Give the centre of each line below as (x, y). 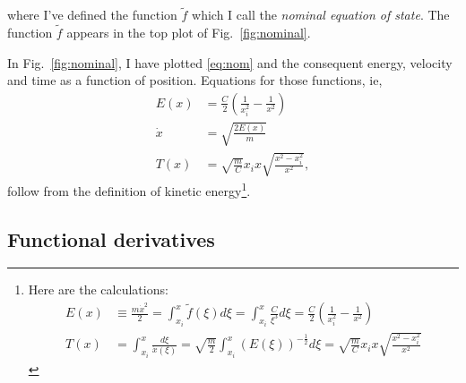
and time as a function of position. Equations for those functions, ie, (195, 80)
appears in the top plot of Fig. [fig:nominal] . (189, 33)
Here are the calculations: (98, 289)
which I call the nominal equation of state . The (321, 15)
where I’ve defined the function (92, 15)
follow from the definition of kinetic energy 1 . (129, 189)
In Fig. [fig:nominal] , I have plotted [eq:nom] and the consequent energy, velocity (230, 62)
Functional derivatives (111, 238)
